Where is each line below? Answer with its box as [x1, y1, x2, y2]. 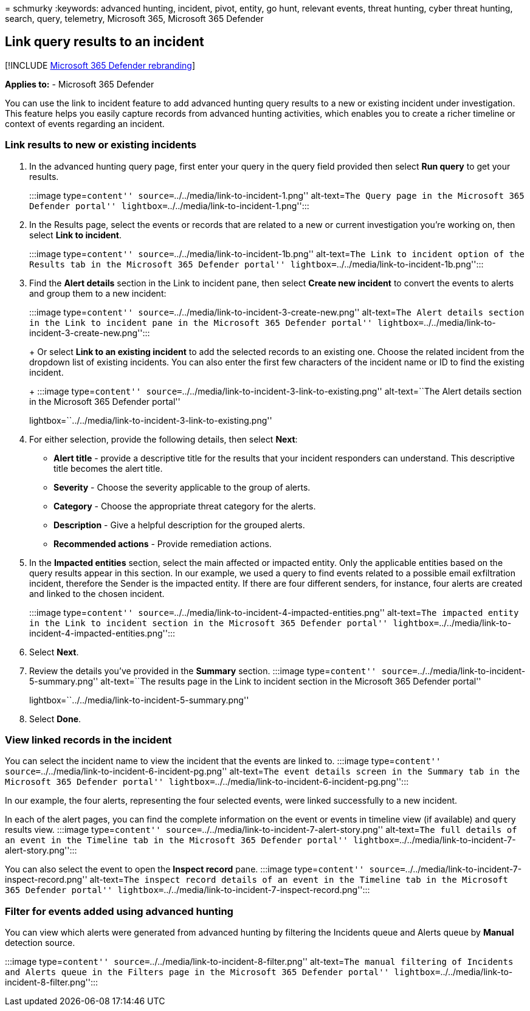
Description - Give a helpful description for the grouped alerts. [53, 519, 305, 530]
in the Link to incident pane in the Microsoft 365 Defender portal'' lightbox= [29, 317, 424, 328]
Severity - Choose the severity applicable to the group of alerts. [53, 481, 311, 492]
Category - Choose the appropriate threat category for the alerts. [53, 500, 316, 511]
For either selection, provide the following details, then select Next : [29, 433, 298, 444]
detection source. [5, 937, 75, 948]
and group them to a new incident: [29, 288, 167, 298]
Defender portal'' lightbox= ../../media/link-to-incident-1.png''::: [29, 200, 309, 211]
